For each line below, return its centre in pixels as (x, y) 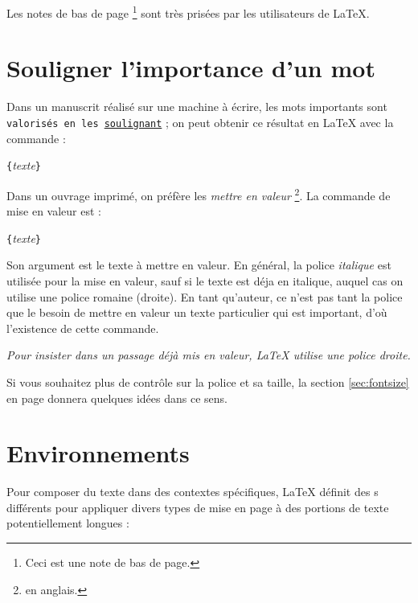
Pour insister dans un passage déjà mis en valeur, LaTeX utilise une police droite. (209, 355)
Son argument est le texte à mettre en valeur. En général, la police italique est (199, 265)
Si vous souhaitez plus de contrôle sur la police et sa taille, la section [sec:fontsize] (208, 381)
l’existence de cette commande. (83, 328)
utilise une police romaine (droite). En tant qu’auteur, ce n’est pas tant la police (205, 296)
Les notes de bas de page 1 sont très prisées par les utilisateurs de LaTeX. (188, 12)
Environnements (98, 453)
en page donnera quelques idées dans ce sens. (117, 398)
